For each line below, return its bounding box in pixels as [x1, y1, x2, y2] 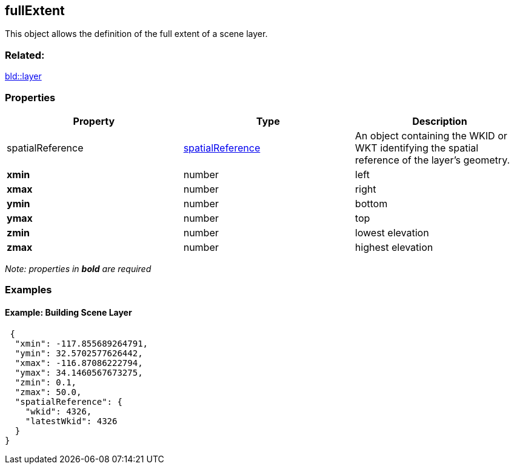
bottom [355, 197, 388, 210]
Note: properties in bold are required [5, 263, 152, 274]
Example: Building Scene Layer [5, 307, 132, 318]
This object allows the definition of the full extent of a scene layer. [5, 28, 268, 39]
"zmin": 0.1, [15, 377, 77, 387]
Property [73, 115, 115, 127]
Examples [5, 284, 52, 296]
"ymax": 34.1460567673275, [15, 367, 143, 378]
